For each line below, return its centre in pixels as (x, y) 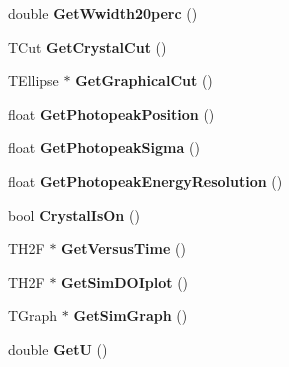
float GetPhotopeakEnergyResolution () (145, 180)
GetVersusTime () (123, 248)
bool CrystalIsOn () (74, 214)
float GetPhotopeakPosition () (111, 113)
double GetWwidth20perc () (103, 13)
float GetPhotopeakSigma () (104, 147)
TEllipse (33, 80)
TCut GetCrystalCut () (87, 46)
